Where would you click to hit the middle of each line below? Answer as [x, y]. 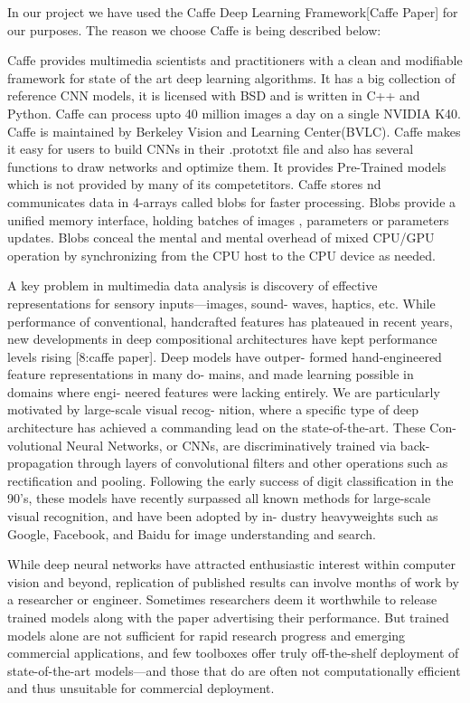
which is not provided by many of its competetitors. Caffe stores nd [194, 184]
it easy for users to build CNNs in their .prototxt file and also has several [211, 149]
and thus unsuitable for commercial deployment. [141, 688]
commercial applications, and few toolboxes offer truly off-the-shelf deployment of [233, 653]
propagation [41, 463]
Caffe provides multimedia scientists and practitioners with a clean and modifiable [235, 60]
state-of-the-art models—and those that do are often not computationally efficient [234, 670]
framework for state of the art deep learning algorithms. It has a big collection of [231, 77]
